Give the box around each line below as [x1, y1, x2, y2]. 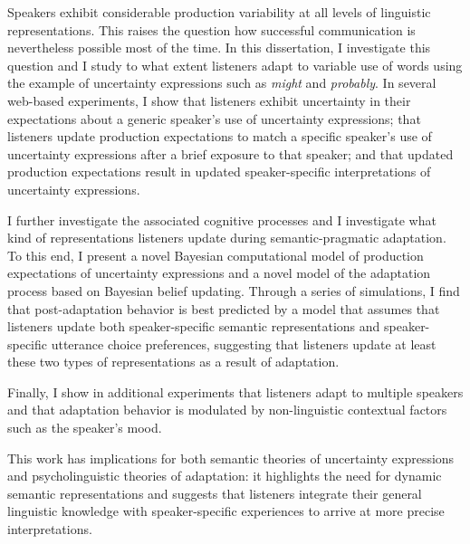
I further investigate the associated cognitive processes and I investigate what [7, 210, 436, 229]
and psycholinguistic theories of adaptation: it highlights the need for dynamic [7, 466, 442, 485]
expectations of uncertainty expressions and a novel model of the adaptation [7, 263, 431, 282]
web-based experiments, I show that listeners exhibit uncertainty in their [7, 91, 411, 110]
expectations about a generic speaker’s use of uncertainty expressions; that [7, 109, 421, 128]
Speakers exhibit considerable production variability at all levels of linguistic [7, 3, 431, 21]
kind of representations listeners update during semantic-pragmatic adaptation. [7, 228, 446, 247]
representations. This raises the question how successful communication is [7, 20, 416, 39]
